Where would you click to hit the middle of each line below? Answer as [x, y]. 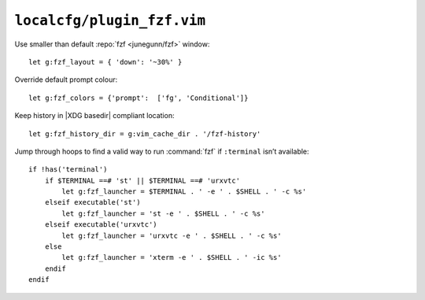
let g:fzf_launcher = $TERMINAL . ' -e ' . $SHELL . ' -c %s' [184, 192]
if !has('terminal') [68, 170]
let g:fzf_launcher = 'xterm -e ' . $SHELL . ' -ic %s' [172, 257]
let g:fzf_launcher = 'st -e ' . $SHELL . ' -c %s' [163, 213]
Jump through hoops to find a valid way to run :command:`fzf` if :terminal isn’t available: [162, 151]
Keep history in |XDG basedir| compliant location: [94, 116]
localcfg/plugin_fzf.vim [110, 20]
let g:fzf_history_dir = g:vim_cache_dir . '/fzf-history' [145, 133]
